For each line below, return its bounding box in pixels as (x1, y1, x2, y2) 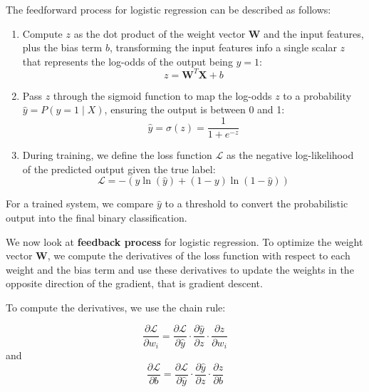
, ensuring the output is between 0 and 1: (104, 102, 285, 117)
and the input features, (264, 26, 364, 41)
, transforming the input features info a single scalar (109, 40, 337, 55)
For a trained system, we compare (6, 196, 154, 211)
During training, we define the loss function (22, 148, 212, 163)
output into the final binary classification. (6, 210, 187, 225)
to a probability (283, 88, 352, 103)
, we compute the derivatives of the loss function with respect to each (47, 248, 350, 263)
